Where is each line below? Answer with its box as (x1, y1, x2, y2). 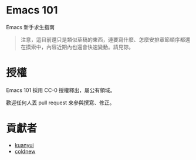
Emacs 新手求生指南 (6, 23, 55, 30)
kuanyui (14, 141, 34, 148)
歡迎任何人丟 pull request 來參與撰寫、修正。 (6, 99, 115, 106)
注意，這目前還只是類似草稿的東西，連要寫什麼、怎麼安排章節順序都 (20, 36, 185, 43)
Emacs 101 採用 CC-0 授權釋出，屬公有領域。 (6, 86, 116, 94)
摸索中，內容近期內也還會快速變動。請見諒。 (25, 43, 134, 50)
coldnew (14, 148, 36, 155)
